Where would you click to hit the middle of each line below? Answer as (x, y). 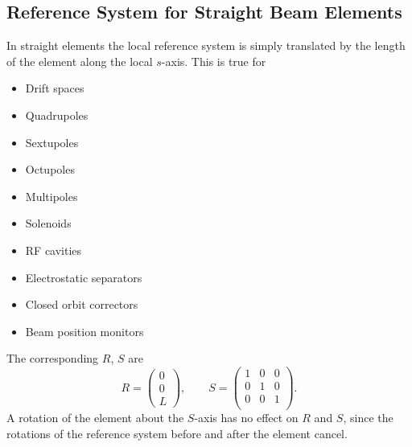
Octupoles (50, 169)
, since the (368, 418)
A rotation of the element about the (95, 418)
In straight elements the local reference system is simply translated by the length (206, 45)
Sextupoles (52, 142)
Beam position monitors (84, 331)
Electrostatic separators (84, 277)
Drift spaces (55, 88)
